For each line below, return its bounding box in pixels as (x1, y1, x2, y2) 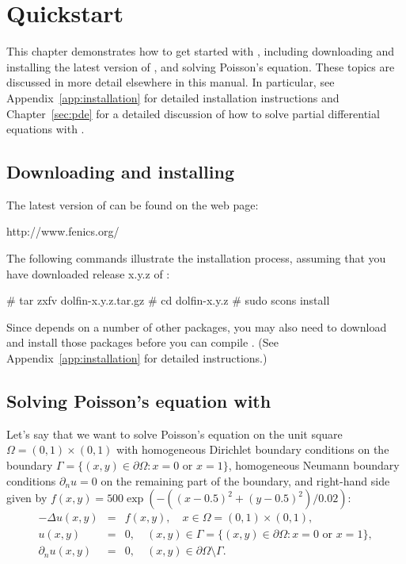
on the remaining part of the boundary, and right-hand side (101, 472, 390, 489)
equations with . (6, 121, 85, 137)
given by (6, 489, 47, 506)
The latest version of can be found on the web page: (6, 196, 259, 213)
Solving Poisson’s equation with (6, 389, 271, 413)
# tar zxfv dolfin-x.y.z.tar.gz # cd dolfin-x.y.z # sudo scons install (6, 292, 330, 309)
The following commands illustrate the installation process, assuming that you (6, 250, 386, 267)
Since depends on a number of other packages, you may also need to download (6, 318, 387, 335)
